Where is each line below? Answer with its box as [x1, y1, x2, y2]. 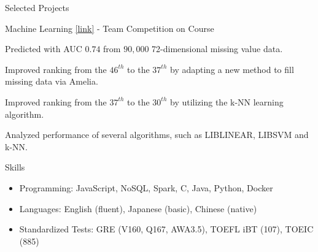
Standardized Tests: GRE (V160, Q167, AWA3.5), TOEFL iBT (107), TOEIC [19, 223, 314, 235]
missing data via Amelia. [5, 75, 98, 88]
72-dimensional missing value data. [152, 42, 283, 55]
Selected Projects [5, 1, 69, 13]
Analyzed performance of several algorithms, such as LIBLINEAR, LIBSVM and [5, 128, 309, 141]
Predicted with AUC [5, 42, 82, 55]
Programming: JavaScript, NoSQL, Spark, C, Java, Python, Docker [19, 181, 273, 194]
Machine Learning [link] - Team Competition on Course [5, 21, 214, 34]
